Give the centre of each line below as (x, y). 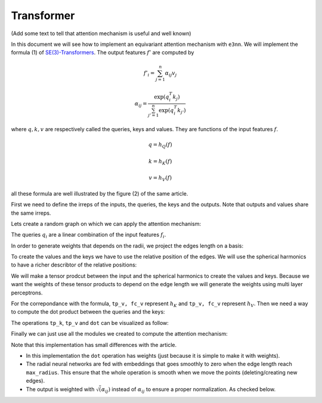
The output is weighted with (60, 389)
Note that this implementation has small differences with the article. (94, 345)
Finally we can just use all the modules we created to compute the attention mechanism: (119, 334)
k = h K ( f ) (160, 162)
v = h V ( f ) (160, 179)
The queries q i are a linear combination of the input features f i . (89, 235)
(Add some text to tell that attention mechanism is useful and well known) (101, 33)
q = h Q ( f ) (160, 145)
